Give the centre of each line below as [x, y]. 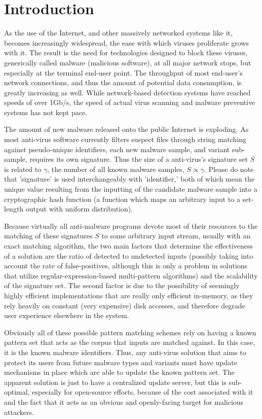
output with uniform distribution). [79, 209]
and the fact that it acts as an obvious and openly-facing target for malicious [124, 401]
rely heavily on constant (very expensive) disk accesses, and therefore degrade [125, 305]
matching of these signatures [48, 236]
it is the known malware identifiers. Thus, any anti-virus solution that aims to [125, 352]
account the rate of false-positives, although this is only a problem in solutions [126, 266]
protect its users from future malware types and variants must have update [121, 362]
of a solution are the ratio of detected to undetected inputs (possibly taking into [129, 255]
